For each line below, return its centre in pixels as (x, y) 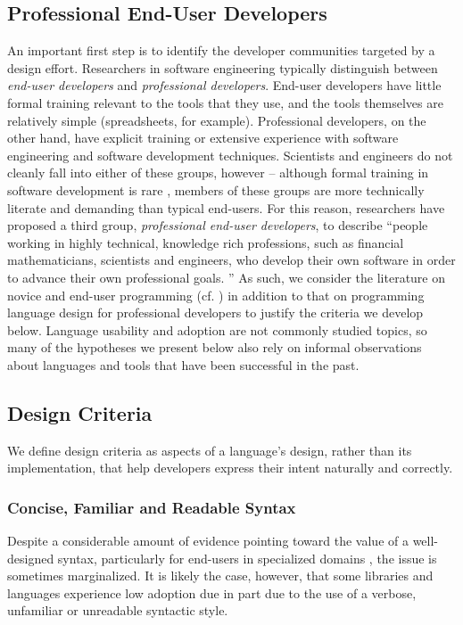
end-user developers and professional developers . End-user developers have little (224, 85)
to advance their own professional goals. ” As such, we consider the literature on (227, 277)
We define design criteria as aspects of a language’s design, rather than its (210, 450)
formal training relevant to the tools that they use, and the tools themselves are (225, 102)
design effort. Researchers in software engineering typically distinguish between (223, 67)
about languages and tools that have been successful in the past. (183, 364)
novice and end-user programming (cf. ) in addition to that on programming (216, 295)
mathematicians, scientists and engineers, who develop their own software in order (231, 260)
